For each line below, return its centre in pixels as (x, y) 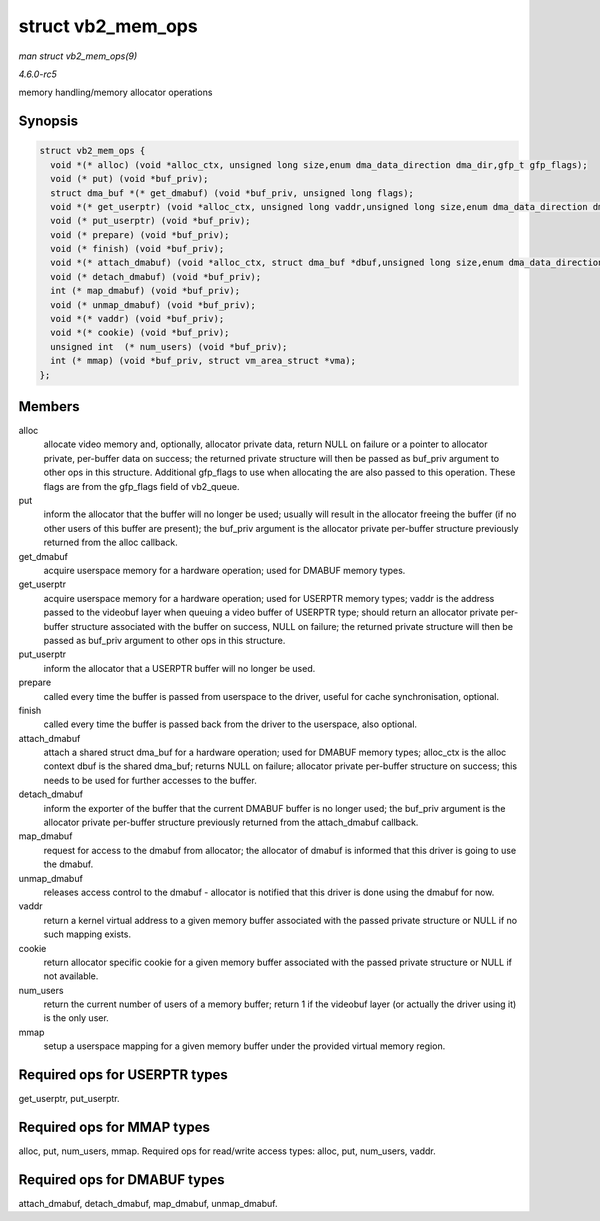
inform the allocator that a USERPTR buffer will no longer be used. (179, 668)
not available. (71, 976)
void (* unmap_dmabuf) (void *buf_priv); (153, 304)
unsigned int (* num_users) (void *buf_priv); (169, 346)
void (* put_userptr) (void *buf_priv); (150, 221)
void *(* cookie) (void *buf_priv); (140, 333)
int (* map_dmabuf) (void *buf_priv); (145, 291)
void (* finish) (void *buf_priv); (137, 249)
